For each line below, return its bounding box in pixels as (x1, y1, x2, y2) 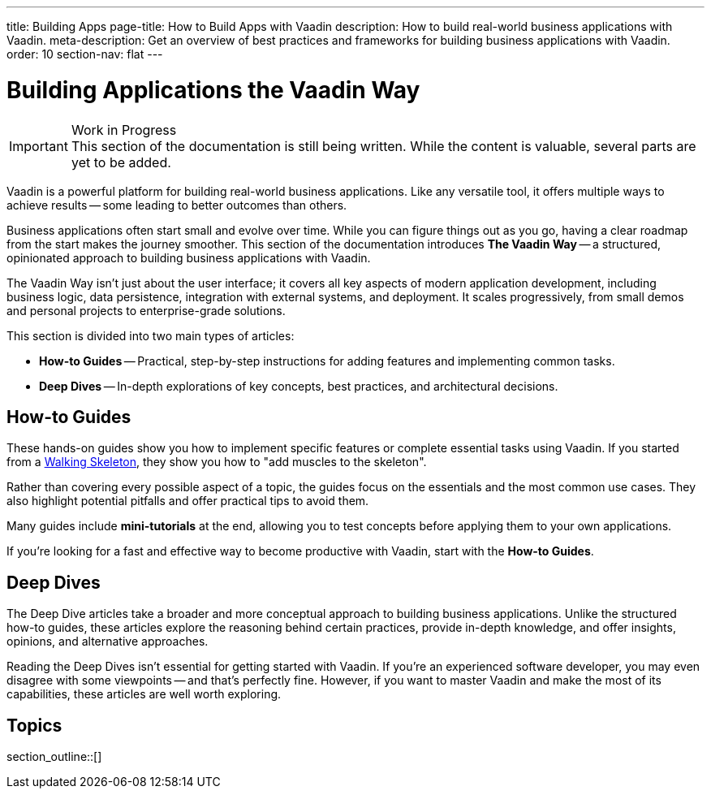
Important (9, 137, 68, 154)
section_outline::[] (6, 750, 102, 764)
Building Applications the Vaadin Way (6, 76, 420, 104)
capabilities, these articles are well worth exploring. (6, 687, 282, 702)
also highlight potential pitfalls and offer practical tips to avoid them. (6, 494, 369, 508)
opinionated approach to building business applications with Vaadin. (6, 250, 371, 265)
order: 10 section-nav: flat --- (6, 47, 163, 61)
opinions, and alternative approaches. (6, 634, 209, 649)
